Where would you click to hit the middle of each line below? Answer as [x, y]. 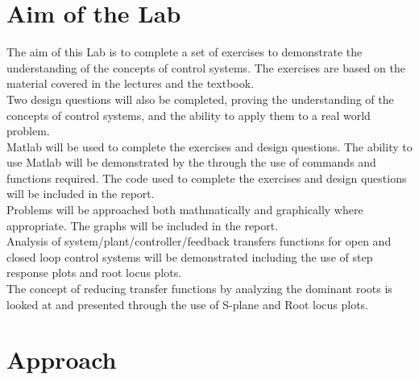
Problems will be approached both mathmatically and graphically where [185, 210]
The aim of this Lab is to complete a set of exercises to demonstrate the [185, 52]
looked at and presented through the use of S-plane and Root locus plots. [187, 304]
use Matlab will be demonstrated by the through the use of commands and [191, 162]
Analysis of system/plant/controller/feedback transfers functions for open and [199, 241]
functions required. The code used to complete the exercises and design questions [207, 178]
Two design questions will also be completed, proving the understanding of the [200, 99]
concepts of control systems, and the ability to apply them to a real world [189, 115]
